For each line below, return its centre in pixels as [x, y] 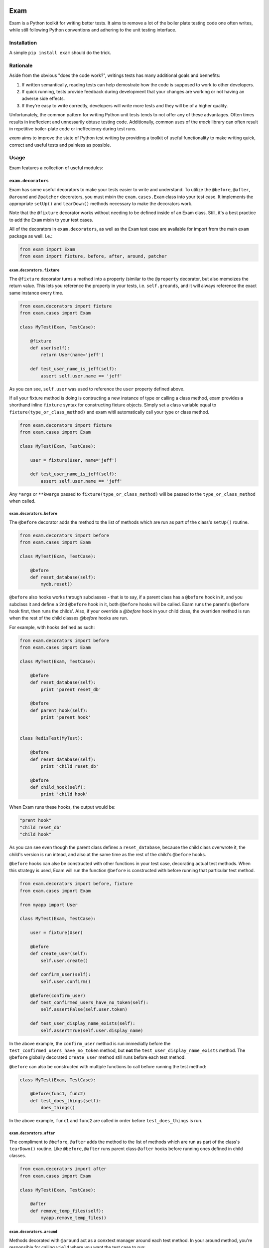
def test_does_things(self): [66, 1100]
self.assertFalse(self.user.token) [84, 1009]
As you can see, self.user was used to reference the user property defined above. [97, 389]
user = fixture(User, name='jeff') [73, 460]
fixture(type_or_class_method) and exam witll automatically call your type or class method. [109, 412]
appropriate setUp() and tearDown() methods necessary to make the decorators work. [101, 204]
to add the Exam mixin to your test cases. [51, 220]
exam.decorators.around [33, 1232]
